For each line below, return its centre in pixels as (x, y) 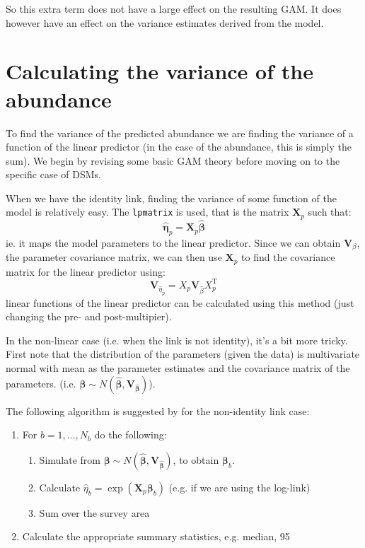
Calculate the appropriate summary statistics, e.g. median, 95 (156, 536)
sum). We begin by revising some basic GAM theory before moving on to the (173, 160)
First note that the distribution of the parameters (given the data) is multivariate (183, 354)
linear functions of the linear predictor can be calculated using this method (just (180, 302)
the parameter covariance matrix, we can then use (114, 257)
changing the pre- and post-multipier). (89, 316)
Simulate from (70, 459)
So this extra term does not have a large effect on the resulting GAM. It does (174, 8)
